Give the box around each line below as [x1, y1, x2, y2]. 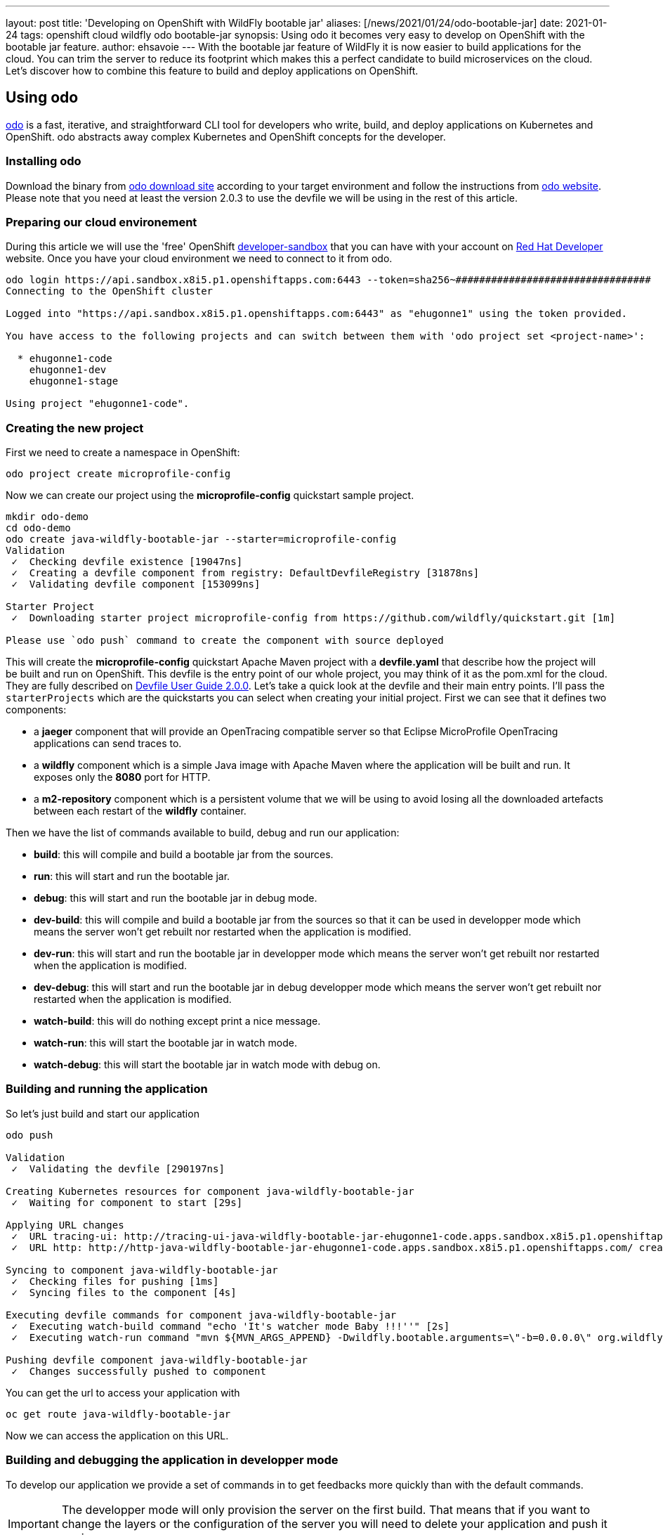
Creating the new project [6, 420, 144, 435]
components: [6, 704, 67, 716]
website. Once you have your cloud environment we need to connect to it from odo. [6, 252, 393, 265]
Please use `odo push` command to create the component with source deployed [6, 635, 444, 647]
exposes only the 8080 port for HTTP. [34, 771, 211, 784]
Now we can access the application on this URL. [6, 1429, 229, 1442]
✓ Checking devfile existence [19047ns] [11, 556, 243, 568]
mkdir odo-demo [6, 511, 89, 523]
